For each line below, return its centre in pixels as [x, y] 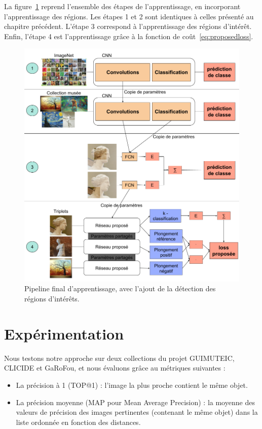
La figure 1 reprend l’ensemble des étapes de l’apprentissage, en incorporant [122, 6]
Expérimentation [64, 333]
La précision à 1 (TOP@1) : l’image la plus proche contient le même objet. [132, 385]
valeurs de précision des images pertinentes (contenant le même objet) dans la [137, 412]
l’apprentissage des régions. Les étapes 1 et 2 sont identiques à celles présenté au [129, 16]
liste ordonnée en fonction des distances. [78, 422]
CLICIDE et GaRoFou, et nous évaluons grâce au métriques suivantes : [115, 368]
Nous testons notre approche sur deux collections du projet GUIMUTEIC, [119, 358]
